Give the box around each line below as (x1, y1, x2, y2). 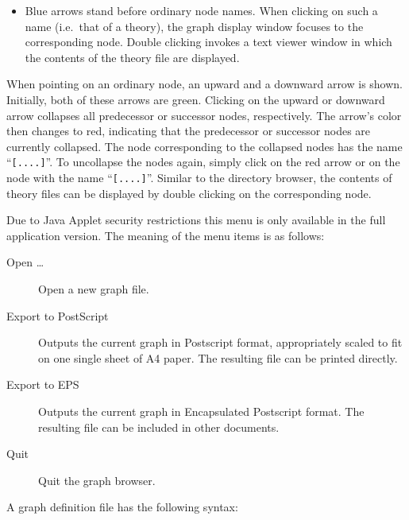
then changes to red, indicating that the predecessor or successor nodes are (6, 122, 371, 139)
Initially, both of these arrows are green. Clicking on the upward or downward (6, 91, 385, 107)
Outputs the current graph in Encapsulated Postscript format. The (38, 403, 365, 419)
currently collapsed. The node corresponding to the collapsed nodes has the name (6, 138, 403, 154)
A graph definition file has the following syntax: (6, 499, 238, 515)
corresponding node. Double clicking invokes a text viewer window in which (25, 33, 392, 50)
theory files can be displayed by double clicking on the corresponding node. (6, 184, 372, 201)
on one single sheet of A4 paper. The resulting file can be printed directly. (38, 349, 398, 366)
